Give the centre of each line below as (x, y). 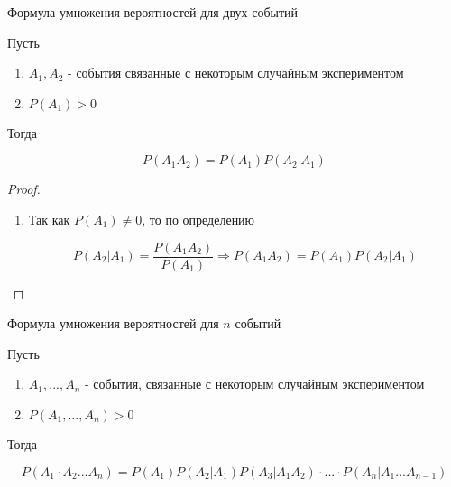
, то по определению (198, 219)
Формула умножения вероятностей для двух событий (153, 12)
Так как (49, 219)
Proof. (24, 189)
